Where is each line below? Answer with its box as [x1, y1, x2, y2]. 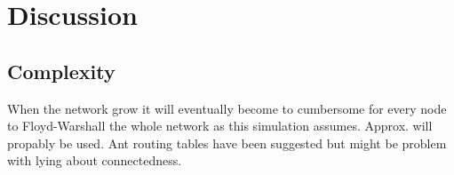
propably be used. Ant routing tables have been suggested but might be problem [7, 133, 447, 152]
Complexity [7, 57, 115, 84]
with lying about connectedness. [7, 151, 182, 170]
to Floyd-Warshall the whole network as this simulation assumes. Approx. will [7, 116, 433, 135]
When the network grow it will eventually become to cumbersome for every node [7, 99, 447, 117]
